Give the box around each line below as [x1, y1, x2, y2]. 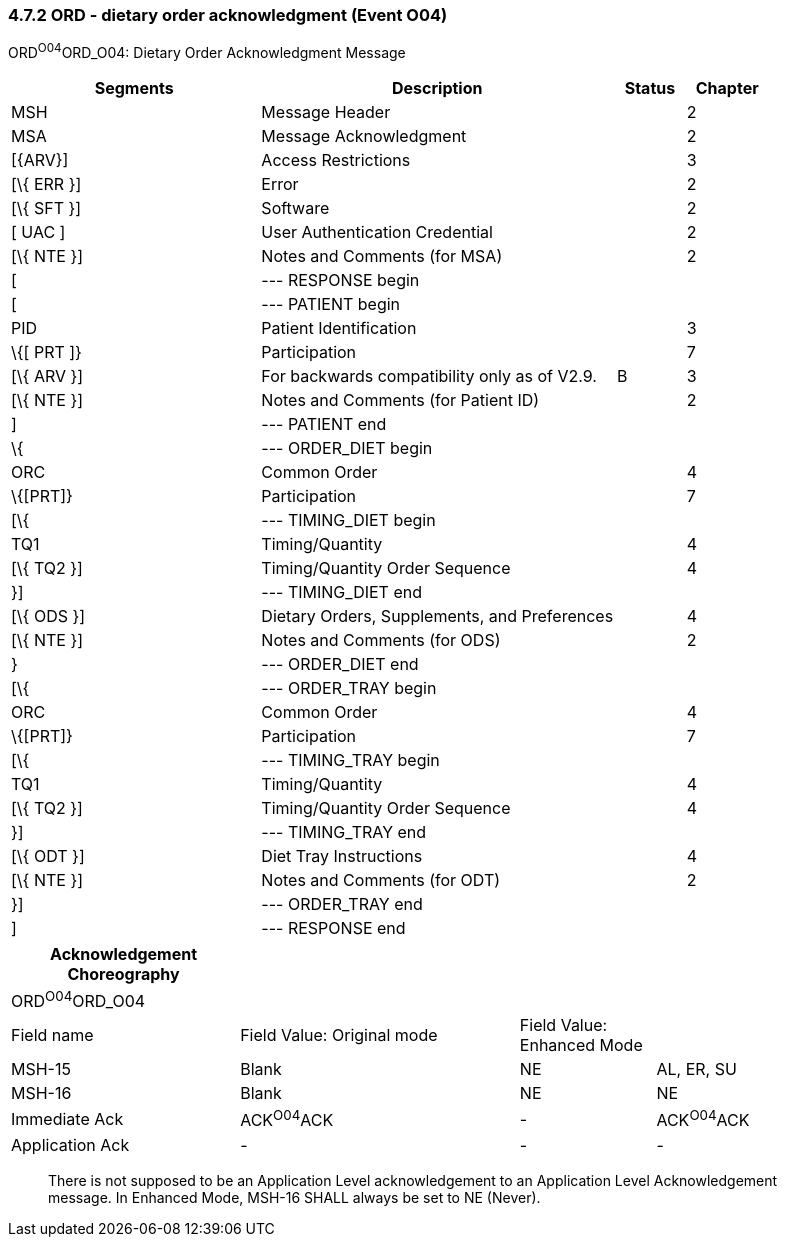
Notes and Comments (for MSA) [261, 246, 503, 267]
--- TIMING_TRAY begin [261, 750, 440, 771]
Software [261, 198, 330, 219]
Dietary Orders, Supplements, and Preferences [261, 606, 614, 627]
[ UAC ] [11, 222, 66, 243]
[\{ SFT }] [11, 198, 82, 219]
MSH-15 [11, 1059, 71, 1080]
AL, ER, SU [656, 1059, 737, 1080]
